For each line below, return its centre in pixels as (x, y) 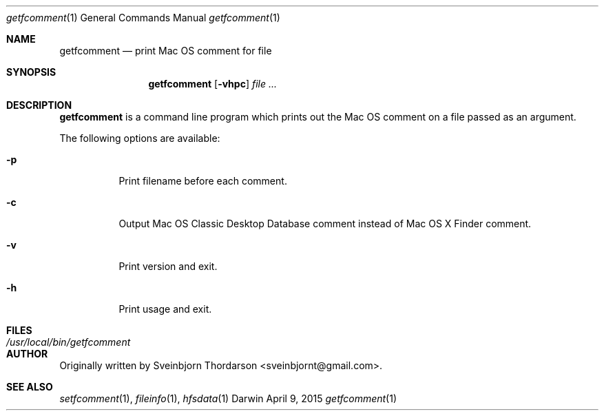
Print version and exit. (168, 266)
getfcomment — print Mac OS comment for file (166, 51)
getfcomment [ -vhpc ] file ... (213, 84)
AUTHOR (27, 354)
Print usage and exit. (165, 309)
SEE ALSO (30, 387)
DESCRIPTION (39, 105)
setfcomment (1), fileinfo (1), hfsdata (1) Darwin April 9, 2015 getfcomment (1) (228, 398)
